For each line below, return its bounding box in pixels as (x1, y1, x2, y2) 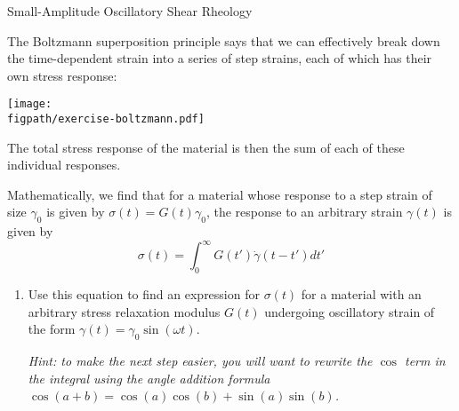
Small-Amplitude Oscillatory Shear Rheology (7, 2, 253, 20)
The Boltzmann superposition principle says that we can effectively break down (7, 31, 440, 50)
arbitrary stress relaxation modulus (28, 302, 221, 320)
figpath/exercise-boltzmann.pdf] (7, 113, 205, 126)
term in (405, 352, 446, 370)
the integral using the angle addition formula (28, 368, 270, 387)
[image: (7, 98, 52, 111)
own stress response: (7, 66, 117, 84)
